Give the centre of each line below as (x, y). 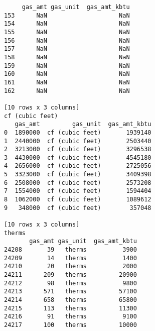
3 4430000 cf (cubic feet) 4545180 (78, 157)
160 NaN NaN (67, 74)
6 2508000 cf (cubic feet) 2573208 (78, 183)
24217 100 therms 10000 (70, 325)
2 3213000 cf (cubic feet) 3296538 (78, 149)
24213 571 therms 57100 (70, 292)
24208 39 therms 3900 (70, 250)
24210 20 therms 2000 (70, 266)
